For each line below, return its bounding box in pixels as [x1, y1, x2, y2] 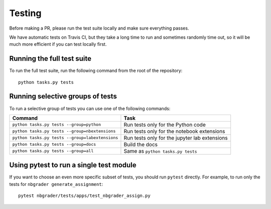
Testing [9, 8, 42, 19]
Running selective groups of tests [9, 92, 117, 100]
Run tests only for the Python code [123, 121, 206, 128]
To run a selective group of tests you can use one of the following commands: [9, 106, 171, 112]
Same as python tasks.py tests [123, 147, 198, 154]
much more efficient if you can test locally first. [9, 41, 107, 47]
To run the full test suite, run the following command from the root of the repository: [9, 68, 183, 74]
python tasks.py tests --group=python [12, 122, 101, 128]
